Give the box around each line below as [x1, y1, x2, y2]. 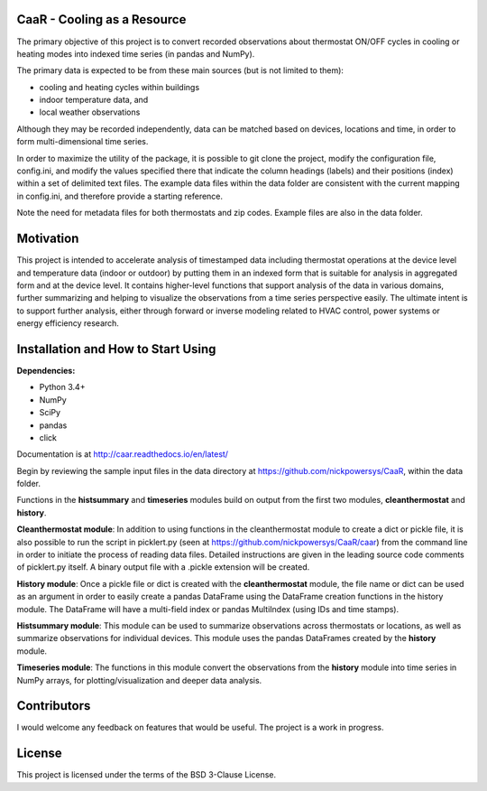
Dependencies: [16, 365, 76, 376]
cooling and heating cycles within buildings [39, 81, 200, 92]
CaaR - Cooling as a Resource [16, 12, 187, 27]
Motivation [16, 231, 79, 247]
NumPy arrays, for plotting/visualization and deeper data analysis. [16, 675, 262, 685]
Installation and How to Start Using [16, 341, 216, 357]
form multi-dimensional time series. [16, 136, 149, 147]
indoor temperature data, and [39, 95, 149, 106]
